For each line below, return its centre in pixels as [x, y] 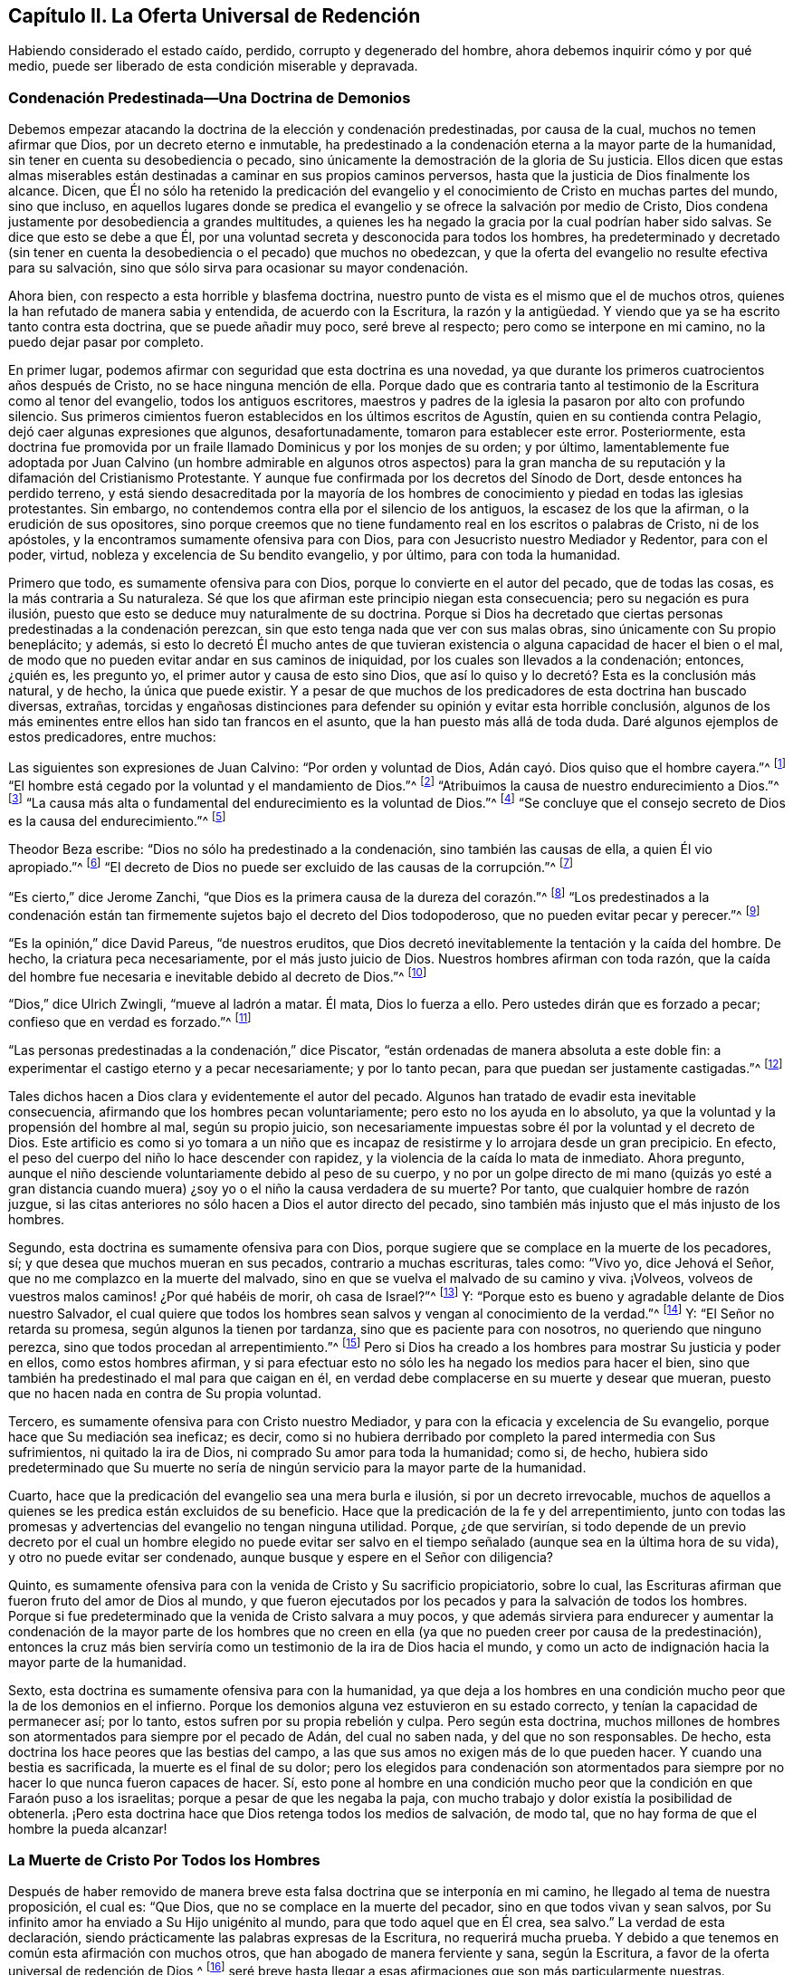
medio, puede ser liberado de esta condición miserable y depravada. [213, 66]
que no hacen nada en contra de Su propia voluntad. [165, 1393]
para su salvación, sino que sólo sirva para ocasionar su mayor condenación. [239, 268]
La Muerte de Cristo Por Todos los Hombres [164, 1860]
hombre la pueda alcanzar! [88, 1828]
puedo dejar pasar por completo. [106, 342]
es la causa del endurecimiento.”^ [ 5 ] [117, 820]
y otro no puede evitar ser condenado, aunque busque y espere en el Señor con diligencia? [281, 1557]
